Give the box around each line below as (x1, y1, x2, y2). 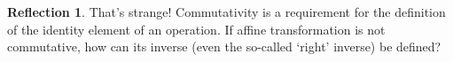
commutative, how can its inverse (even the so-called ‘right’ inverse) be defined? (7, 37, 441, 56)
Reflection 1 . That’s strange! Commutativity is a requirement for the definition (7, 3, 446, 20)
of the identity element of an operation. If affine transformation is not (7, 19, 386, 38)
